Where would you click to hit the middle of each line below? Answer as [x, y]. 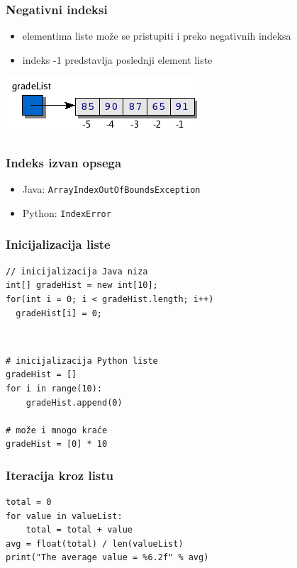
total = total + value [79, 530]
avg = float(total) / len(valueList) [95, 544]
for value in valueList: [64, 516]
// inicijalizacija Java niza [77, 271]
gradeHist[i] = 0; [59, 313]
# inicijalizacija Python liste [82, 361]
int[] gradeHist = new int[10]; [82, 285]
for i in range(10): [54, 388]
